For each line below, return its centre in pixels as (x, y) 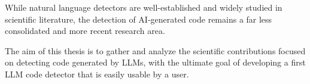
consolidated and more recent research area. (85, 31)
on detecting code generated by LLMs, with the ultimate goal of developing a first (155, 62)
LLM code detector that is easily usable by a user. (97, 74)
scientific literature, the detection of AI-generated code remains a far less (139, 19)
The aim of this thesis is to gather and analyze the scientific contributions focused (155, 50)
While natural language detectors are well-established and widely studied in (144, 7)
